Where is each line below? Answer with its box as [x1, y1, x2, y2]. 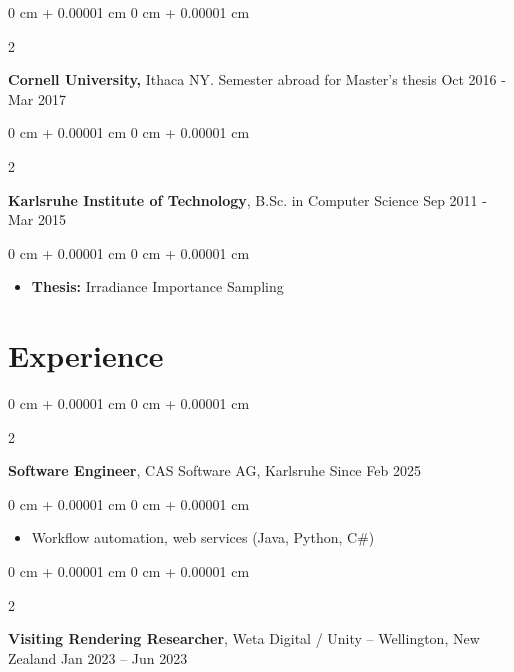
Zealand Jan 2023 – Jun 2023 [8, 647, 188, 668]
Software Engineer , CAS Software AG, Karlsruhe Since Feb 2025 [8, 460, 421, 481]
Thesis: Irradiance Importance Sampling [31, 276, 284, 297]
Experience [8, 335, 164, 376]
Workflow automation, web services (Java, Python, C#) [31, 527, 375, 548]
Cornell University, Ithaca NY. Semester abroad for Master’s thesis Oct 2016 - [8, 69, 506, 90]
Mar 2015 [8, 209, 66, 230]
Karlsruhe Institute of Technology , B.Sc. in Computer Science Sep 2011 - [8, 189, 487, 210]
